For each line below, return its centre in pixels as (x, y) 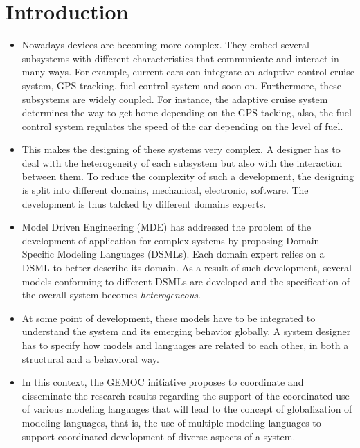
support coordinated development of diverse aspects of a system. (159, 436)
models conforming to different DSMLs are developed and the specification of (186, 281)
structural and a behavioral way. (90, 358)
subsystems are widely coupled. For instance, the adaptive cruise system (175, 99)
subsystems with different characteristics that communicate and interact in (180, 58)
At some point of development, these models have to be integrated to (169, 317)
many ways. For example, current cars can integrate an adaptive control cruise (188, 72)
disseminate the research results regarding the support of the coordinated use (186, 395)
